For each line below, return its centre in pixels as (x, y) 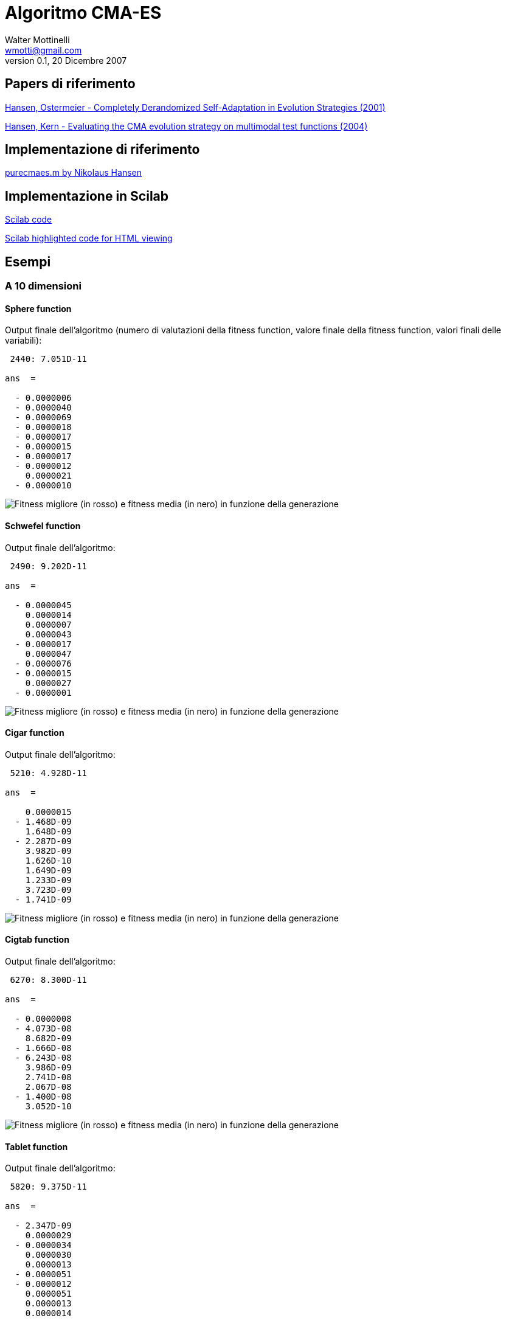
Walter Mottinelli (37, 40)
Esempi (28, 262)
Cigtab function (37, 940)
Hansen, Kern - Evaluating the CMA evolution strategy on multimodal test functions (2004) (186, 126)
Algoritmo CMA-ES (83, 13)
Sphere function (38, 308)
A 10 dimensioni (43, 286)
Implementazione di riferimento (102, 150)
